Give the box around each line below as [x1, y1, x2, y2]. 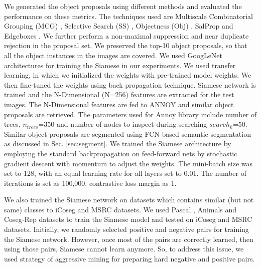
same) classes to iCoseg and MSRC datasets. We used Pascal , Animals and [4, 204, 237, 214]
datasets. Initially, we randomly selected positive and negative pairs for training [4, 224, 249, 234]
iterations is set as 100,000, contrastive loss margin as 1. [4, 177, 177, 188]
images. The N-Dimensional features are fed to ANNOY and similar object [4, 99, 234, 109]
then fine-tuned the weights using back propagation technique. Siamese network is [4, 79, 256, 90]
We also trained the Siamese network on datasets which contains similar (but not [4, 194, 254, 205]
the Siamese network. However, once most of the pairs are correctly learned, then [4, 233, 253, 244]
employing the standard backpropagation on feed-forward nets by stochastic [4, 148, 237, 158]
